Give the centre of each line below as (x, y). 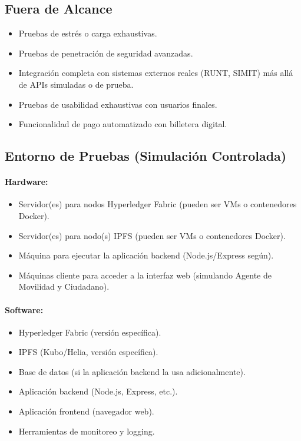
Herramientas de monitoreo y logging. (87, 431)
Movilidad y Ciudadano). (64, 286)
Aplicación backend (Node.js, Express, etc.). (98, 391)
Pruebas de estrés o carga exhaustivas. (88, 33)
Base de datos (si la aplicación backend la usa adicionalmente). (132, 371)
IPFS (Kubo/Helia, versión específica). (88, 352)
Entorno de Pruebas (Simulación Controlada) (146, 156)
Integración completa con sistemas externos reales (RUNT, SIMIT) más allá (156, 73)
